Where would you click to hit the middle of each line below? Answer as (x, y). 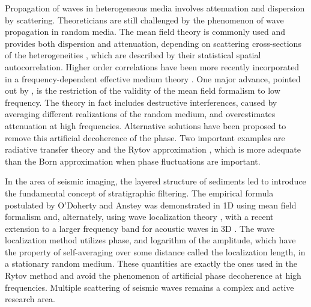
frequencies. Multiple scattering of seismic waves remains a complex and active (149, 287)
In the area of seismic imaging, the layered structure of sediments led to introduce (155, 181)
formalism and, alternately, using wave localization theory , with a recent (139, 217)
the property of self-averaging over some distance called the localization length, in (155, 251)
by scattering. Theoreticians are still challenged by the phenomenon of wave (144, 20)
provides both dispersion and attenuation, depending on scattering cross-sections (153, 43)
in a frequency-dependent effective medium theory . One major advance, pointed (153, 78)
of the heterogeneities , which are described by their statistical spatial (133, 55)
